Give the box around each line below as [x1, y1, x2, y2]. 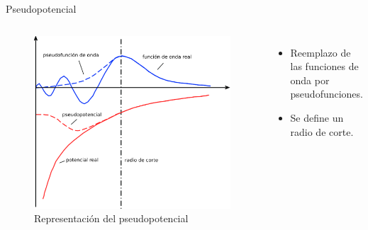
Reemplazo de [290, 45, 351, 59]
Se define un [290, 110, 344, 125]
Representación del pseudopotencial [34, 211, 189, 226]
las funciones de [290, 59, 359, 74]
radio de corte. [290, 124, 354, 139]
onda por [290, 72, 330, 87]
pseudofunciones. [290, 86, 363, 101]
